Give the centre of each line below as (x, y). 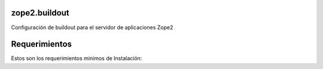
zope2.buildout (40, 13)
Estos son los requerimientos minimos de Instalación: (77, 58)
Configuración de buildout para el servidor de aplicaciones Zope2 (92, 27)
